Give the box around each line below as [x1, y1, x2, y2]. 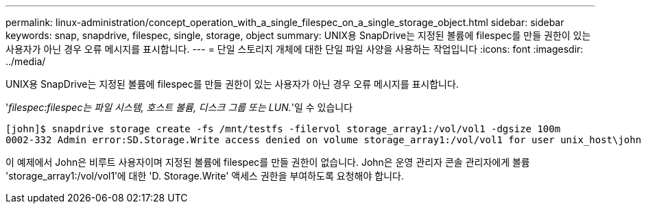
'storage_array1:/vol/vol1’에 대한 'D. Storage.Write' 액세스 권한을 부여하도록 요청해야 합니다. [5, 170, 404, 182]
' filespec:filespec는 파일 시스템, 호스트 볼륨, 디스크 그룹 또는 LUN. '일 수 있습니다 [5, 101, 353, 113]
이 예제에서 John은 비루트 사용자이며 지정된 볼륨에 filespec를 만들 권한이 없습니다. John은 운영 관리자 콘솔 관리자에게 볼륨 [5, 156, 530, 168]
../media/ [5, 56, 46, 67]
